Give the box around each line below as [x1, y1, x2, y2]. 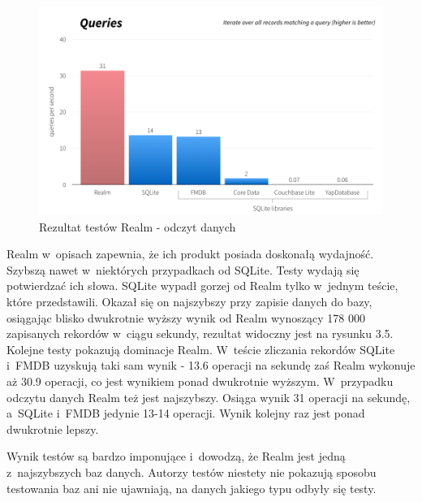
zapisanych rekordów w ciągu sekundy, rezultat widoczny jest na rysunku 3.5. [6, 325, 394, 342]
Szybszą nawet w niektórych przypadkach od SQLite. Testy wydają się [6, 261, 360, 278]
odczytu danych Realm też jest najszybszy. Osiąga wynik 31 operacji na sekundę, [6, 388, 411, 405]
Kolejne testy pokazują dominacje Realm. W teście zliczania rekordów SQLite [6, 340, 395, 357]
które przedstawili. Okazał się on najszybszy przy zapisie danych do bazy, [6, 293, 372, 310]
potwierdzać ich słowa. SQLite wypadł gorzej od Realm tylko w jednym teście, [6, 277, 398, 294]
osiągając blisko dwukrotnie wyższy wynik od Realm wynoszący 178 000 [6, 309, 365, 326]
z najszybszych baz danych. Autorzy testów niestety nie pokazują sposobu [6, 463, 377, 480]
